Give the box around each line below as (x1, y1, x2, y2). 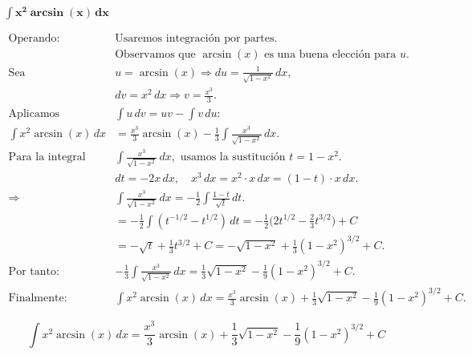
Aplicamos (8, 108, 60, 120)
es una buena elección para (264, 49, 397, 61)
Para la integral (8, 151, 86, 163)
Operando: (8, 33, 60, 45)
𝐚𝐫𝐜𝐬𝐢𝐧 (30, 7, 64, 19)
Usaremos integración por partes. (115, 33, 278, 45)
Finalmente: (8, 292, 67, 305)
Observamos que (115, 49, 196, 61)
